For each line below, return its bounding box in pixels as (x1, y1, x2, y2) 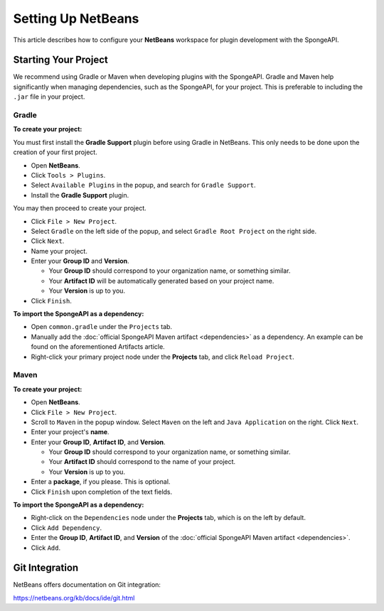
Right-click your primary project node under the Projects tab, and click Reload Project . (31, 352, 294, 361)
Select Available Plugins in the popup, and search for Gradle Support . (31, 181, 256, 190)
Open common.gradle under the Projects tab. (31, 323, 173, 331)
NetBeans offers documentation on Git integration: (13, 580, 161, 589)
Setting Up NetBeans (13, 11, 139, 26)
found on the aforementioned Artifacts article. (31, 342, 165, 351)
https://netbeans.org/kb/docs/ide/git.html (13, 593, 135, 602)
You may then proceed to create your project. (13, 204, 146, 212)
